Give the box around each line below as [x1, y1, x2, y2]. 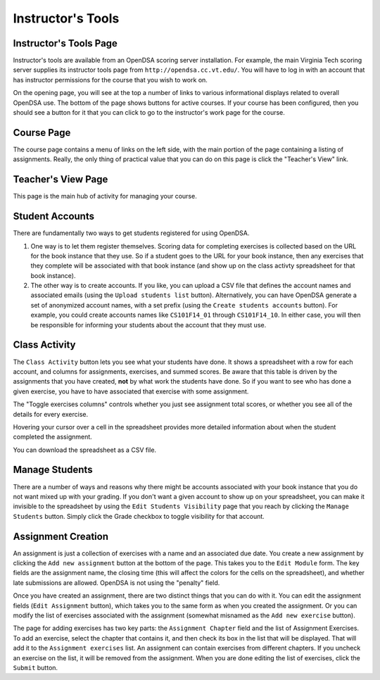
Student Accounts [13, 210, 95, 222]
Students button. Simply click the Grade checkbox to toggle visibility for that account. [13, 512, 265, 520]
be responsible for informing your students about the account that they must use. [30, 320, 267, 329]
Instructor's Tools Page [13, 37, 118, 49]
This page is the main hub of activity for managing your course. [13, 192, 197, 201]
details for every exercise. [13, 410, 89, 418]
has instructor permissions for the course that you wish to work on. [13, 75, 208, 84]
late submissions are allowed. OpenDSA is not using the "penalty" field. [13, 578, 220, 587]
